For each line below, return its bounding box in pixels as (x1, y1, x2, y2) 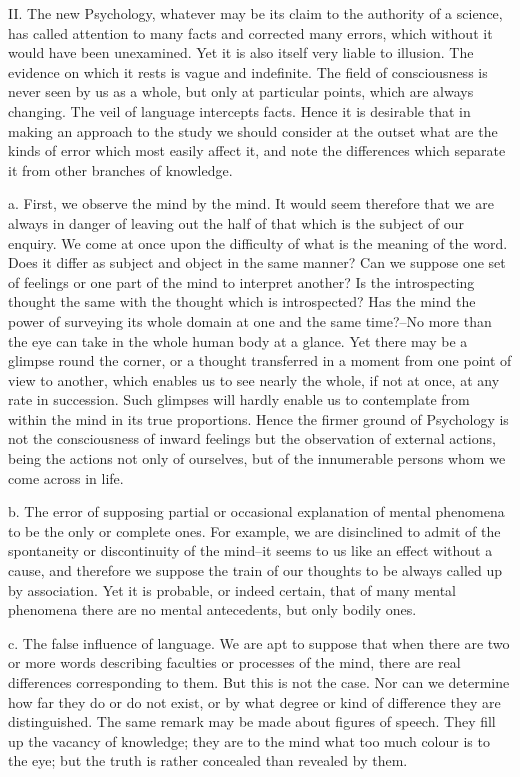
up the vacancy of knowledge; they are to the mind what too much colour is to (8, 730, 490, 751)
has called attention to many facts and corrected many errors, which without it (8, 22, 493, 43)
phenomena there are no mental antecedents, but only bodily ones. (8, 599, 417, 620)
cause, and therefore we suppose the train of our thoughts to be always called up (8, 560, 503, 581)
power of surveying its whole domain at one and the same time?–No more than (8, 310, 492, 331)
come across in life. (8, 467, 124, 488)
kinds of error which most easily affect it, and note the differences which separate (8, 140, 506, 161)
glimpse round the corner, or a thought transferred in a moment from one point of (8, 350, 512, 371)
